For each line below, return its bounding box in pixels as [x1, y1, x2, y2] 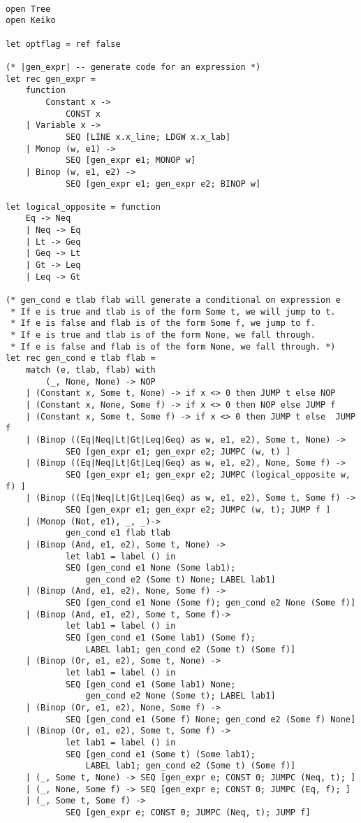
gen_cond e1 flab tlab [65, 528, 171, 538]
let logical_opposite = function [6, 201, 161, 212]
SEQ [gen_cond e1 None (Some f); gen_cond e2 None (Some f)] [65, 598, 356, 608]
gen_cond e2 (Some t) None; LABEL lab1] [85, 574, 276, 585]
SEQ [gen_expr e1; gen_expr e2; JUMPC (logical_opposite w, [65, 469, 351, 480]
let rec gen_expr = [6, 73, 96, 84]
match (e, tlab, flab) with [25, 365, 156, 375]
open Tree [6, 3, 51, 14]
